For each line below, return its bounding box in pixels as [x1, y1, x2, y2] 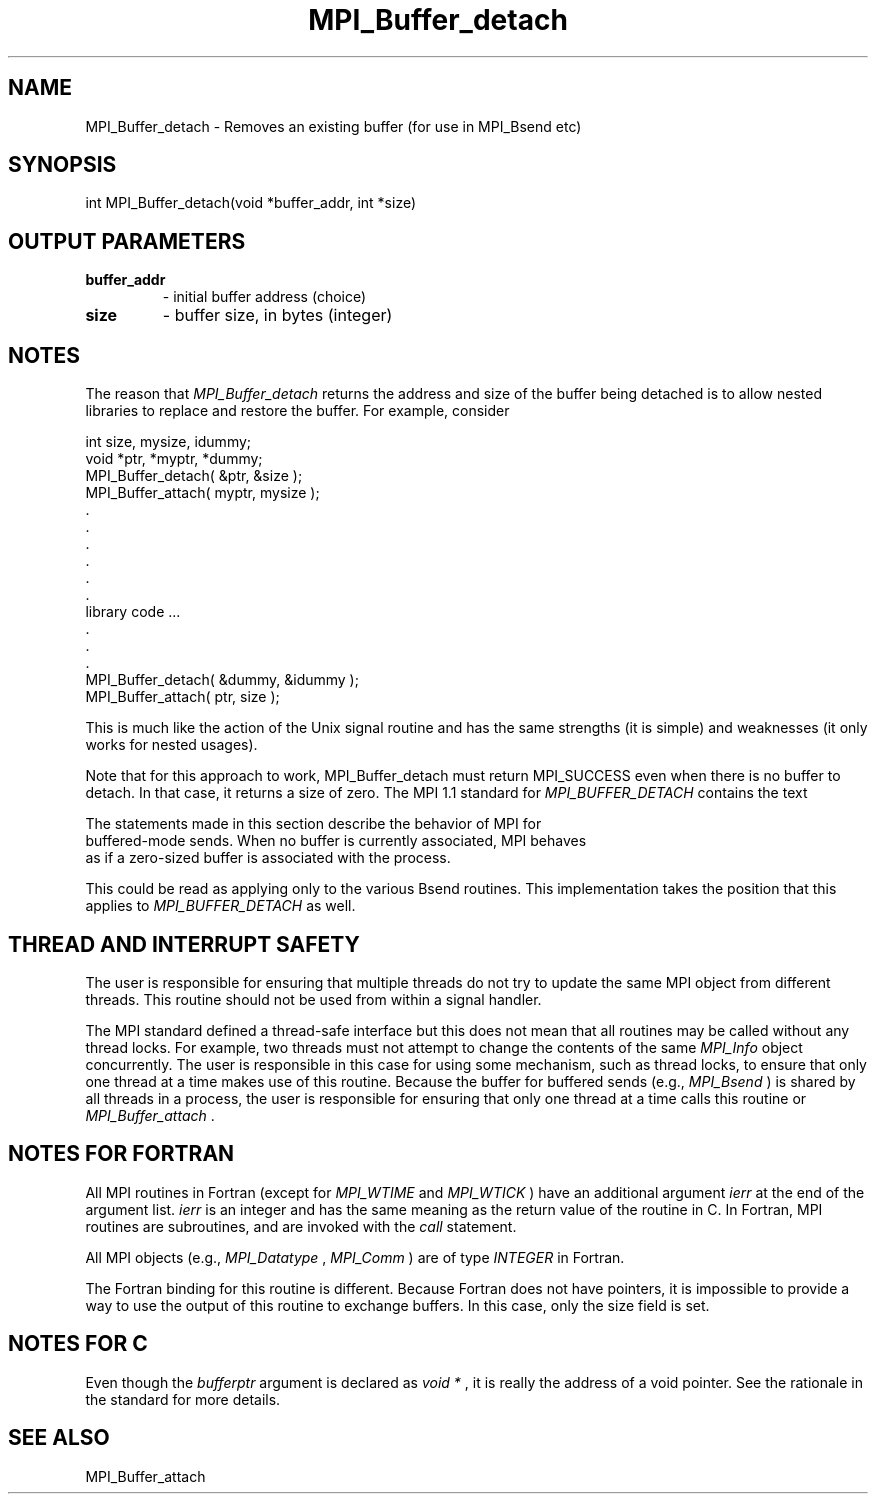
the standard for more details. [85, 1390, 281, 1408]
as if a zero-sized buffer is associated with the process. [85, 849, 451, 867]
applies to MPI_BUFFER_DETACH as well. [85, 897, 356, 915]
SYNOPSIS [8, 152, 117, 178]
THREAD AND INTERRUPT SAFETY [8, 931, 360, 957]
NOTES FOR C [8, 1331, 148, 1357]
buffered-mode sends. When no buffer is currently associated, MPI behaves [85, 832, 587, 850]
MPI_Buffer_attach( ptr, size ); [85, 688, 280, 706]
